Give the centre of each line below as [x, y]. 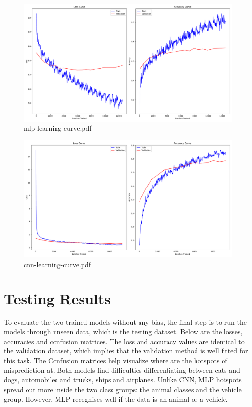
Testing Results [57, 298]
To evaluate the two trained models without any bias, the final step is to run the [125, 322]
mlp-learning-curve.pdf [58, 128]
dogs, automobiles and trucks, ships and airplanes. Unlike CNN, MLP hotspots [123, 380]
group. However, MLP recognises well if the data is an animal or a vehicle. [116, 399]
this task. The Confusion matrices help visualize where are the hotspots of [116, 360]
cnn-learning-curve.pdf [57, 264]
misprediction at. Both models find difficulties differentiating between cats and [122, 370]
